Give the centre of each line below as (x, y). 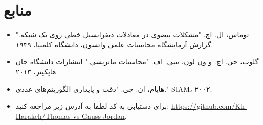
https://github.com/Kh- (209, 106)
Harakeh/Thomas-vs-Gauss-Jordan (70, 116)
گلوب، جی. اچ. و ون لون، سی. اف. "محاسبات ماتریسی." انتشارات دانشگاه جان (137, 61)
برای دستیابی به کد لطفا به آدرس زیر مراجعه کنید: (92, 106)
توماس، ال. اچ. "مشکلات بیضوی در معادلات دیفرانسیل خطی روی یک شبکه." (132, 34)
